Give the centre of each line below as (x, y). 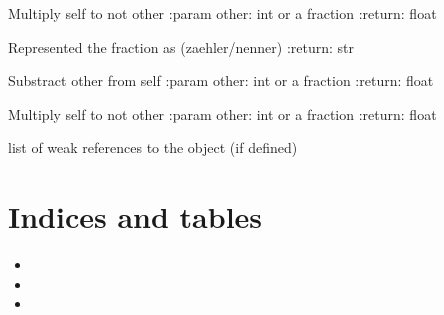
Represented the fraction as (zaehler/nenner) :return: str (181, 46)
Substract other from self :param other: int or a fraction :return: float (221, 80)
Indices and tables (135, 216)
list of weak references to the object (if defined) (153, 147)
